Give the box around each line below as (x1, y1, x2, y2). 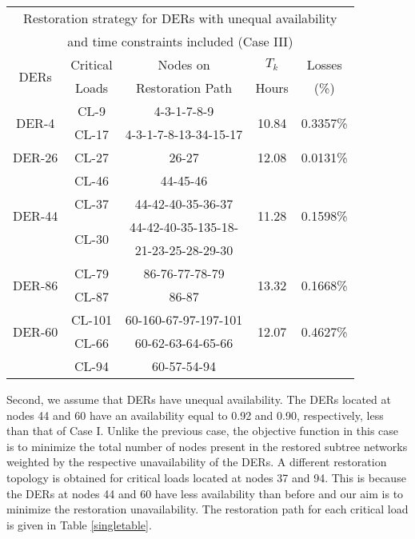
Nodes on (158, 55, 210, 74)
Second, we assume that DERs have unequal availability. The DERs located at (6, 391, 391, 407)
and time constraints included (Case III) (67, 32, 293, 50)
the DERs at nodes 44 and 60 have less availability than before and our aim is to (6, 485, 404, 501)
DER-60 (13, 321, 58, 341)
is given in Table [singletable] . (6, 516, 152, 533)
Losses (306, 55, 342, 74)
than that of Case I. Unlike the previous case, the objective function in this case (6, 422, 399, 439)
